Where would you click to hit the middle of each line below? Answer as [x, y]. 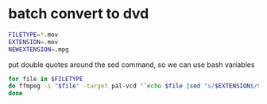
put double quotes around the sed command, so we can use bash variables [132, 65]
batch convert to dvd [79, 14]
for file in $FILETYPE [46, 79]
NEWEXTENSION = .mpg [39, 49]
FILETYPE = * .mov [33, 35]
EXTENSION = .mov [33, 42]
